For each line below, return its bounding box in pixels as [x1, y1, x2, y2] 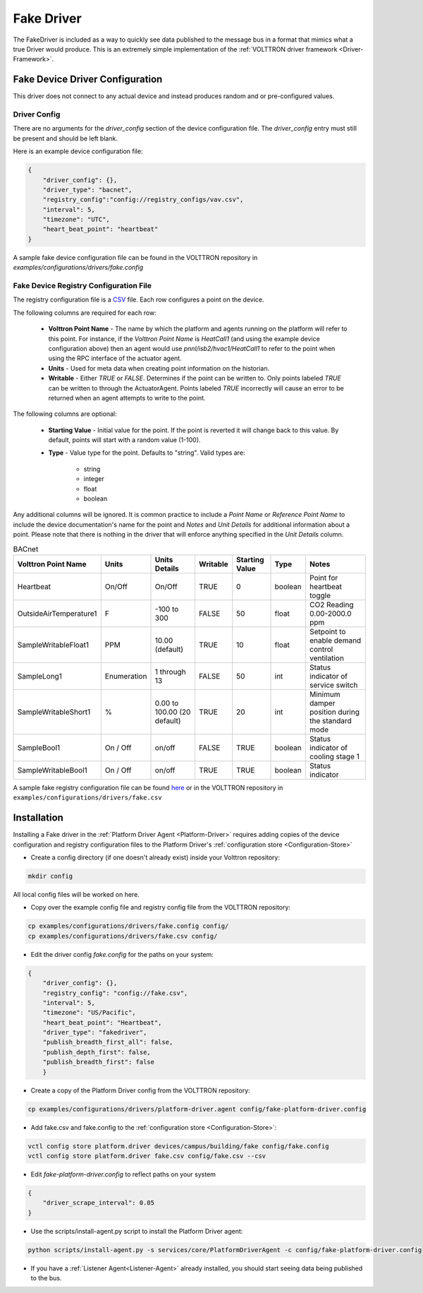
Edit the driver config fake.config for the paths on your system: [30, 950, 214, 958]
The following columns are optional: [13, 410, 117, 418]
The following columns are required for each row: [13, 308, 157, 317]
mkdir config [27, 872, 73, 881]
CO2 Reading [309, 600, 354, 609]
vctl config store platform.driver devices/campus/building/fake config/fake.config [27, 1142, 329, 1150]
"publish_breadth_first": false [42, 1058, 155, 1066]
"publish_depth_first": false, [42, 1048, 151, 1056]
